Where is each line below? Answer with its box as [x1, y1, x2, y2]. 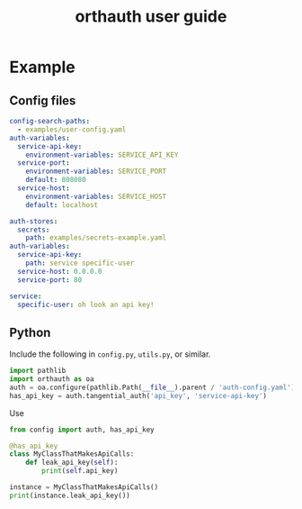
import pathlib [9, 367, 67, 376]
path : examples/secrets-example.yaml [25, 233, 167, 242]
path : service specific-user [25, 259, 135, 268]
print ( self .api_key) [41, 467, 119, 476]
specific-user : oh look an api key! [17, 300, 155, 309]
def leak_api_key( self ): [25, 458, 119, 468]
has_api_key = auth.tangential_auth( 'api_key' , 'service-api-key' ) [9, 391, 268, 400]
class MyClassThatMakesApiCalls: [9, 450, 135, 459]
